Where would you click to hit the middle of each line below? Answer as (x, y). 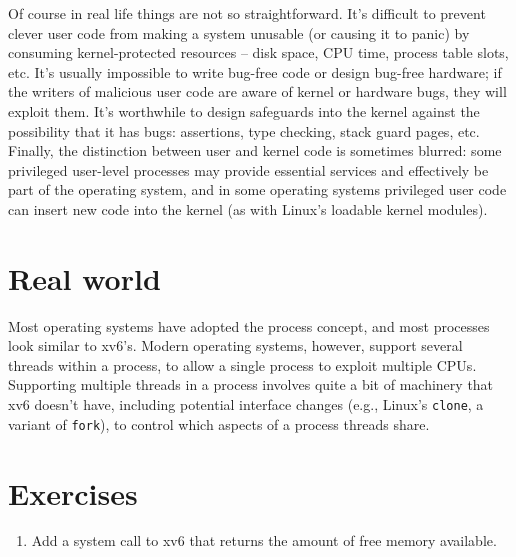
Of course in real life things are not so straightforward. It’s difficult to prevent (247, 13)
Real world (84, 277)
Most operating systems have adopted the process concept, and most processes (249, 325)
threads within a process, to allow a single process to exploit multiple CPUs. (242, 364)
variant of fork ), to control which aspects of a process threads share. (219, 423)
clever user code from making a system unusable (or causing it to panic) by (239, 32)
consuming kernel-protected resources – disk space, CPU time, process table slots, (258, 52)
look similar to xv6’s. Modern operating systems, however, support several (235, 345)
